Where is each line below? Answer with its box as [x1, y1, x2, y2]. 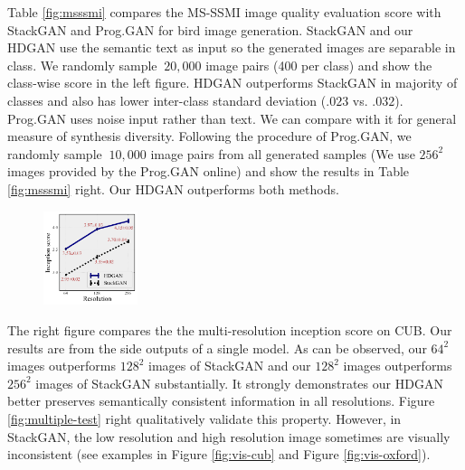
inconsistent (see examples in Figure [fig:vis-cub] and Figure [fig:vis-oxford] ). [7, 445, 431, 464]
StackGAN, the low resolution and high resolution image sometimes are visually [7, 427, 451, 446]
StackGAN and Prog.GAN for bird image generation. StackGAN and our [7, 20, 413, 39]
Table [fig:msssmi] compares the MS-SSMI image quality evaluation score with [7, 3, 441, 21]
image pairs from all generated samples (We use [150, 144, 415, 163]
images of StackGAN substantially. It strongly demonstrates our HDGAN [35, 373, 443, 392]
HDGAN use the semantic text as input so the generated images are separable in [7, 38, 456, 57]
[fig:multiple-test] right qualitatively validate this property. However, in [7, 409, 402, 428]
